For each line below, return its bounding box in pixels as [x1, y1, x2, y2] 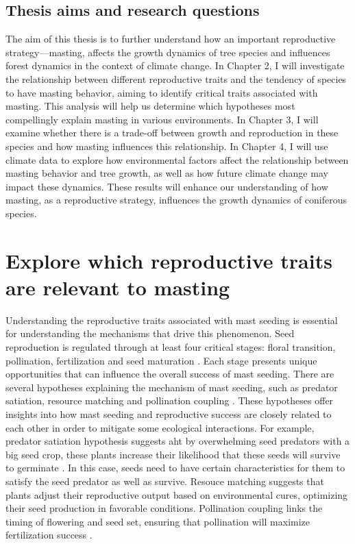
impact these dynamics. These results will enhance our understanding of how [5, 179, 328, 193]
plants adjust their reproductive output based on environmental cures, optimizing [5, 487, 348, 502]
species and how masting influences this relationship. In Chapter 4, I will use [5, 138, 328, 153]
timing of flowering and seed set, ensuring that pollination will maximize [5, 514, 310, 528]
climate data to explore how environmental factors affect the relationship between [5, 152, 349, 166]
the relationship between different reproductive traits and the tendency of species [5, 71, 347, 86]
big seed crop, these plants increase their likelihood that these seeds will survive [5, 447, 341, 461]
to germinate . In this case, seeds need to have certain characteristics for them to [5, 460, 345, 475]
